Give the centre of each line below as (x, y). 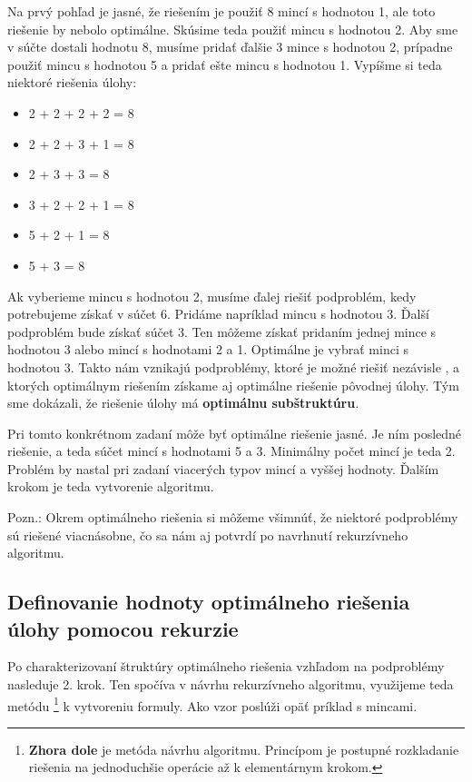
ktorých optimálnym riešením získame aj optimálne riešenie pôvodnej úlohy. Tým (233, 385)
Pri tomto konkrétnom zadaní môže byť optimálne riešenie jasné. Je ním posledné (235, 433)
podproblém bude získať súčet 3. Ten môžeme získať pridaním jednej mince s (222, 331)
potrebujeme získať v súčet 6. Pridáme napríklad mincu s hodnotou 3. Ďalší (218, 314)
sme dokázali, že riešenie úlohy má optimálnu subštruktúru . (183, 403)
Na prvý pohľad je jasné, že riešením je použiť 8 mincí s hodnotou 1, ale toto (221, 11)
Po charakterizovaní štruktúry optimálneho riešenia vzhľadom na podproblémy (226, 666)
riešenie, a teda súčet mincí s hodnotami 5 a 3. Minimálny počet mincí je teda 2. (231, 451)
